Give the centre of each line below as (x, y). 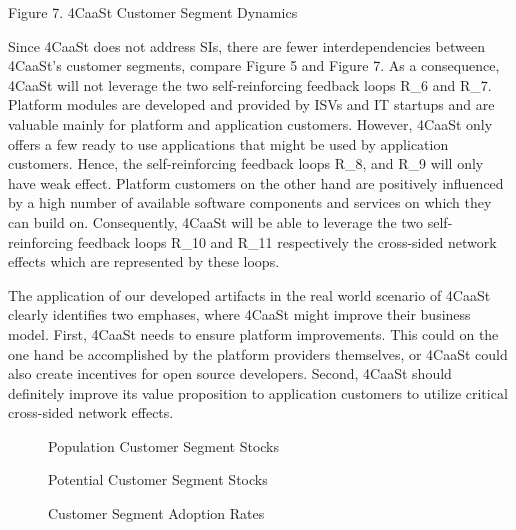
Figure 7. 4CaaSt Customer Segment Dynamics (153, 12)
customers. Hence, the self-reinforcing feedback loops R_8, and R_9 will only (246, 163)
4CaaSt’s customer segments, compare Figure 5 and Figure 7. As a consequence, (254, 65)
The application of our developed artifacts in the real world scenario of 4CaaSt (249, 294)
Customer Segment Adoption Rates (156, 513)
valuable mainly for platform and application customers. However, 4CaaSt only (250, 123)
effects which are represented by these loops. (144, 261)
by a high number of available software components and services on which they (250, 202)
